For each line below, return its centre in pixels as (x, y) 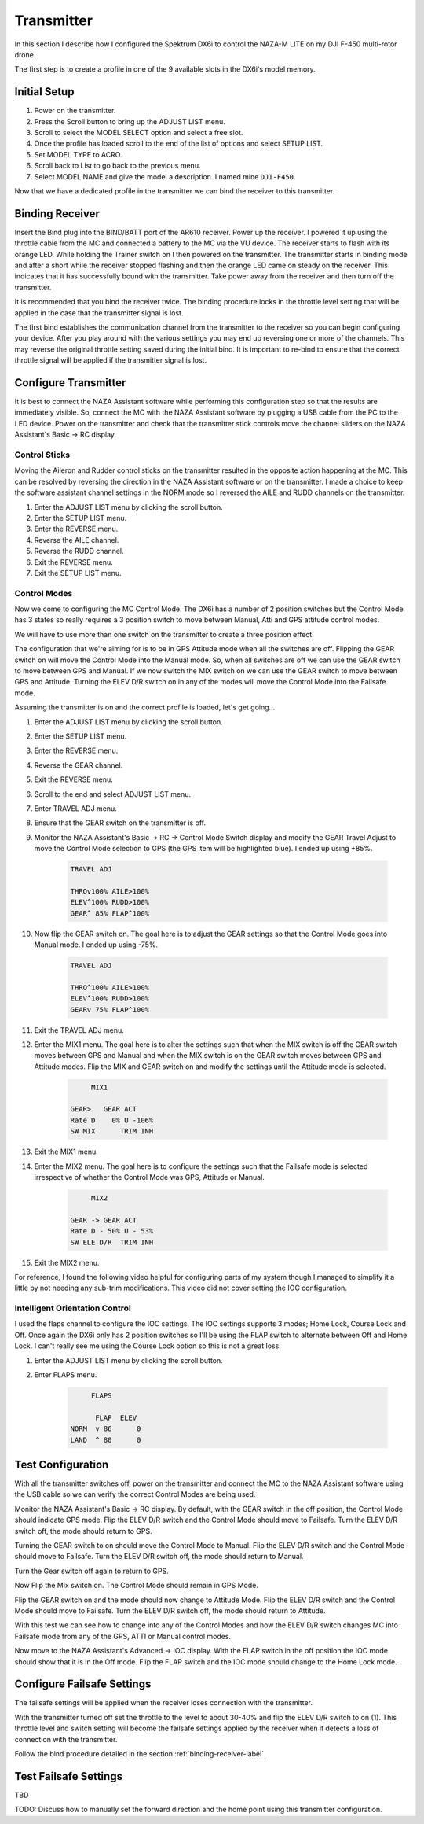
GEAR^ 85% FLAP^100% (110, 913)
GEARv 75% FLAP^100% (110, 1010)
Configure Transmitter (70, 383)
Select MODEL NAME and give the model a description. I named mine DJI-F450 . (165, 176)
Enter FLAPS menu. (66, 1375)
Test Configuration (62, 1464)
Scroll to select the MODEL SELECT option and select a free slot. (139, 133)
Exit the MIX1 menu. (66, 1152)
